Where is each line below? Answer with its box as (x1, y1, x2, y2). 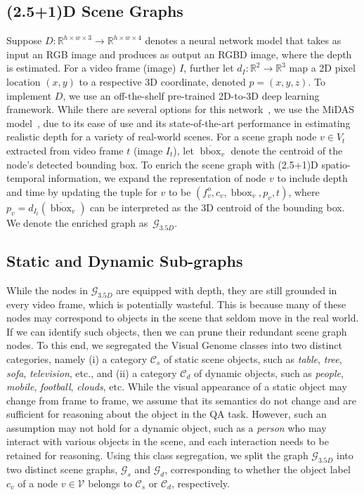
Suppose (6, 33, 42, 48)
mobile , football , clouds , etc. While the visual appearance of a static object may (6, 379, 347, 394)
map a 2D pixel (289, 60, 356, 75)
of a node (18, 475, 58, 490)
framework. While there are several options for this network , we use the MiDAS (6, 102, 355, 117)
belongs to (88, 475, 132, 490)
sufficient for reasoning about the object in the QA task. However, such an (6, 407, 327, 421)
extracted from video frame (6, 143, 124, 157)
